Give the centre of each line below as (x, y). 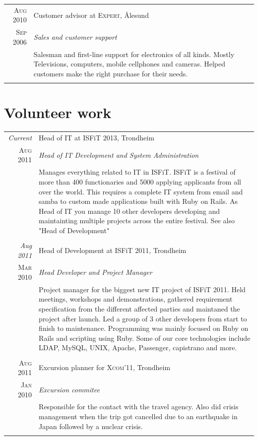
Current (20, 138)
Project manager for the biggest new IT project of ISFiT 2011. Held (142, 289)
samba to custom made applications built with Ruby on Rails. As (138, 201)
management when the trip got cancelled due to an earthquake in (138, 416)
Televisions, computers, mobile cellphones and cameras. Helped (129, 64)
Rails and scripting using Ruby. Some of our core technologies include (145, 338)
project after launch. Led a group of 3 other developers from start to (143, 318)
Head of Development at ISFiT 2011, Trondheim (113, 250)
